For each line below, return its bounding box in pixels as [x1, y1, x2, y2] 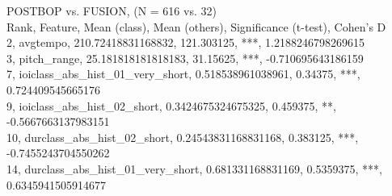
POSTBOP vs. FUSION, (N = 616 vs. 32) [6, 2, 217, 19]
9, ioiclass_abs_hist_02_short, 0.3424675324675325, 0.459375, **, [6, 97, 336, 114]
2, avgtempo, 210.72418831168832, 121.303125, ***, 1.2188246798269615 [6, 34, 365, 51]
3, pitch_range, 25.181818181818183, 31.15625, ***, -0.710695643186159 [6, 49, 364, 66]
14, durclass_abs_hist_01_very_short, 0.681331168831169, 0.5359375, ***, [6, 160, 382, 177]
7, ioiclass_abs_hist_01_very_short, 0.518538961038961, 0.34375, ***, [6, 65, 360, 82]
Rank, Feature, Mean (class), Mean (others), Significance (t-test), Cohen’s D [6, 18, 386, 35]
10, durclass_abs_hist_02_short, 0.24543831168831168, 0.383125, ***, [6, 128, 359, 145]
